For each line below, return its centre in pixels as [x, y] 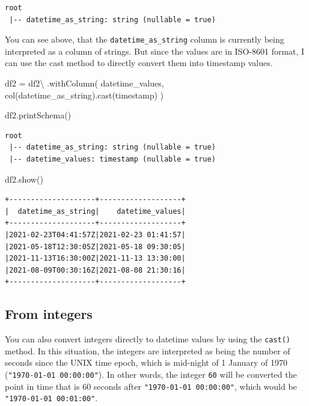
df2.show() [24, 179]
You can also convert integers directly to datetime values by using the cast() [148, 339]
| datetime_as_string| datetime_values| [95, 211]
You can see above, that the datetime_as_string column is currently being [145, 39]
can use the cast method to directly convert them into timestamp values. [139, 63]
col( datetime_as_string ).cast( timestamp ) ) [84, 95]
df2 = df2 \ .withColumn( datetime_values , [84, 83]
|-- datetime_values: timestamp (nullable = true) [112, 159]
